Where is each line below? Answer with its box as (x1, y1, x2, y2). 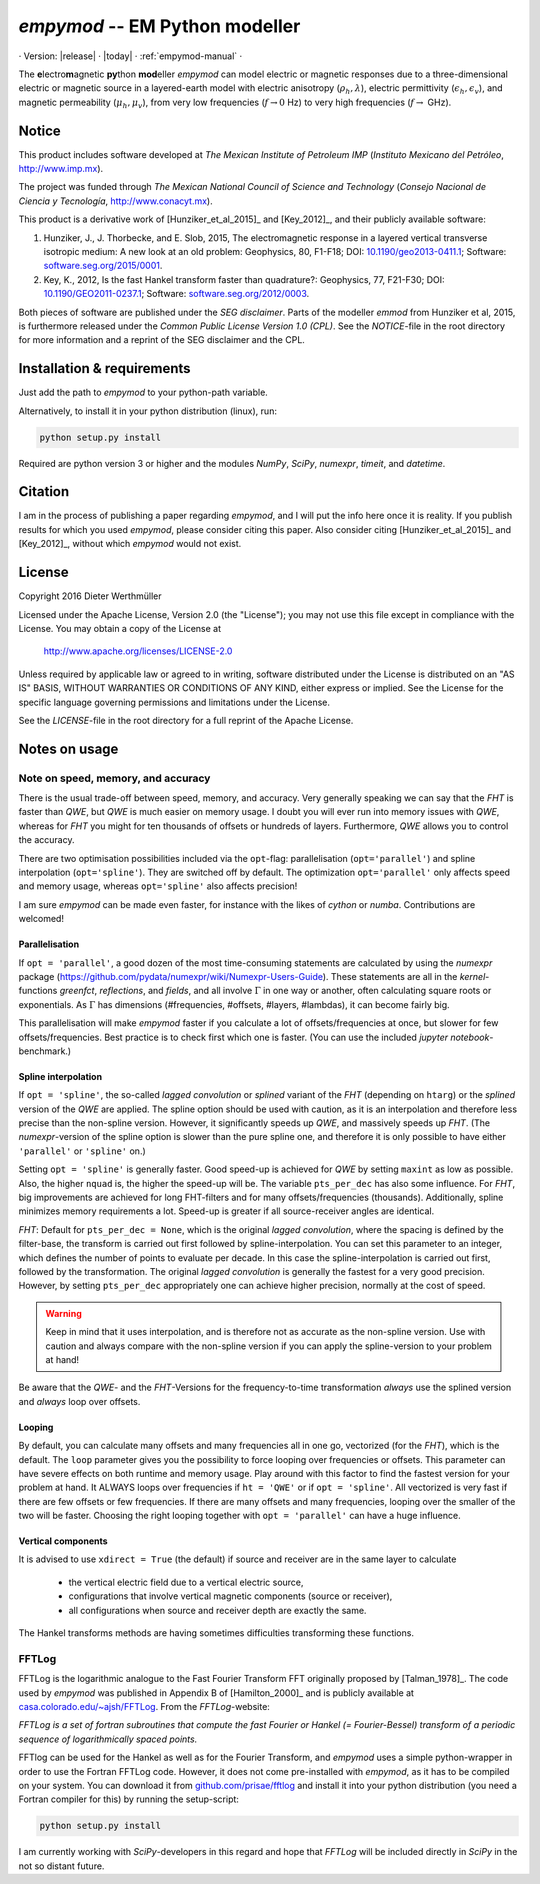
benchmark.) (18, 1045, 72, 1057)
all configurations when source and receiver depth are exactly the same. (68, 1604, 367, 1616)
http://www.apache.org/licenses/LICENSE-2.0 (43, 645, 233, 657)
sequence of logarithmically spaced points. (18, 1733, 198, 1745)
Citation (18, 483, 70, 500)
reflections (99, 985, 144, 997)
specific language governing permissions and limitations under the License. (18, 696, 330, 708)
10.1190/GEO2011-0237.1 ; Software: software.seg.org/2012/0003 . (43, 288, 310, 300)
